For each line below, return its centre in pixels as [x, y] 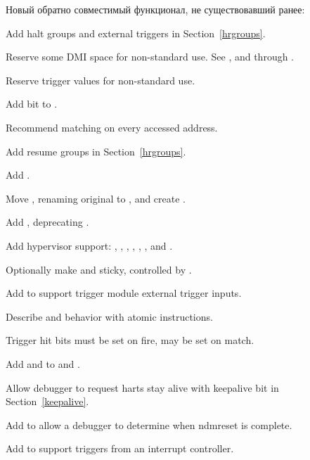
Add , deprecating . [47, 222]
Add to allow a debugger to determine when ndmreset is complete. [149, 424]
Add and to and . [43, 363]
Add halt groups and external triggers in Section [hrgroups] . [136, 33]
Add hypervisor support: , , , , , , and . [89, 245]
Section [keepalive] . [47, 401]
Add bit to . [32, 104]
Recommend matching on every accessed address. [112, 127]
